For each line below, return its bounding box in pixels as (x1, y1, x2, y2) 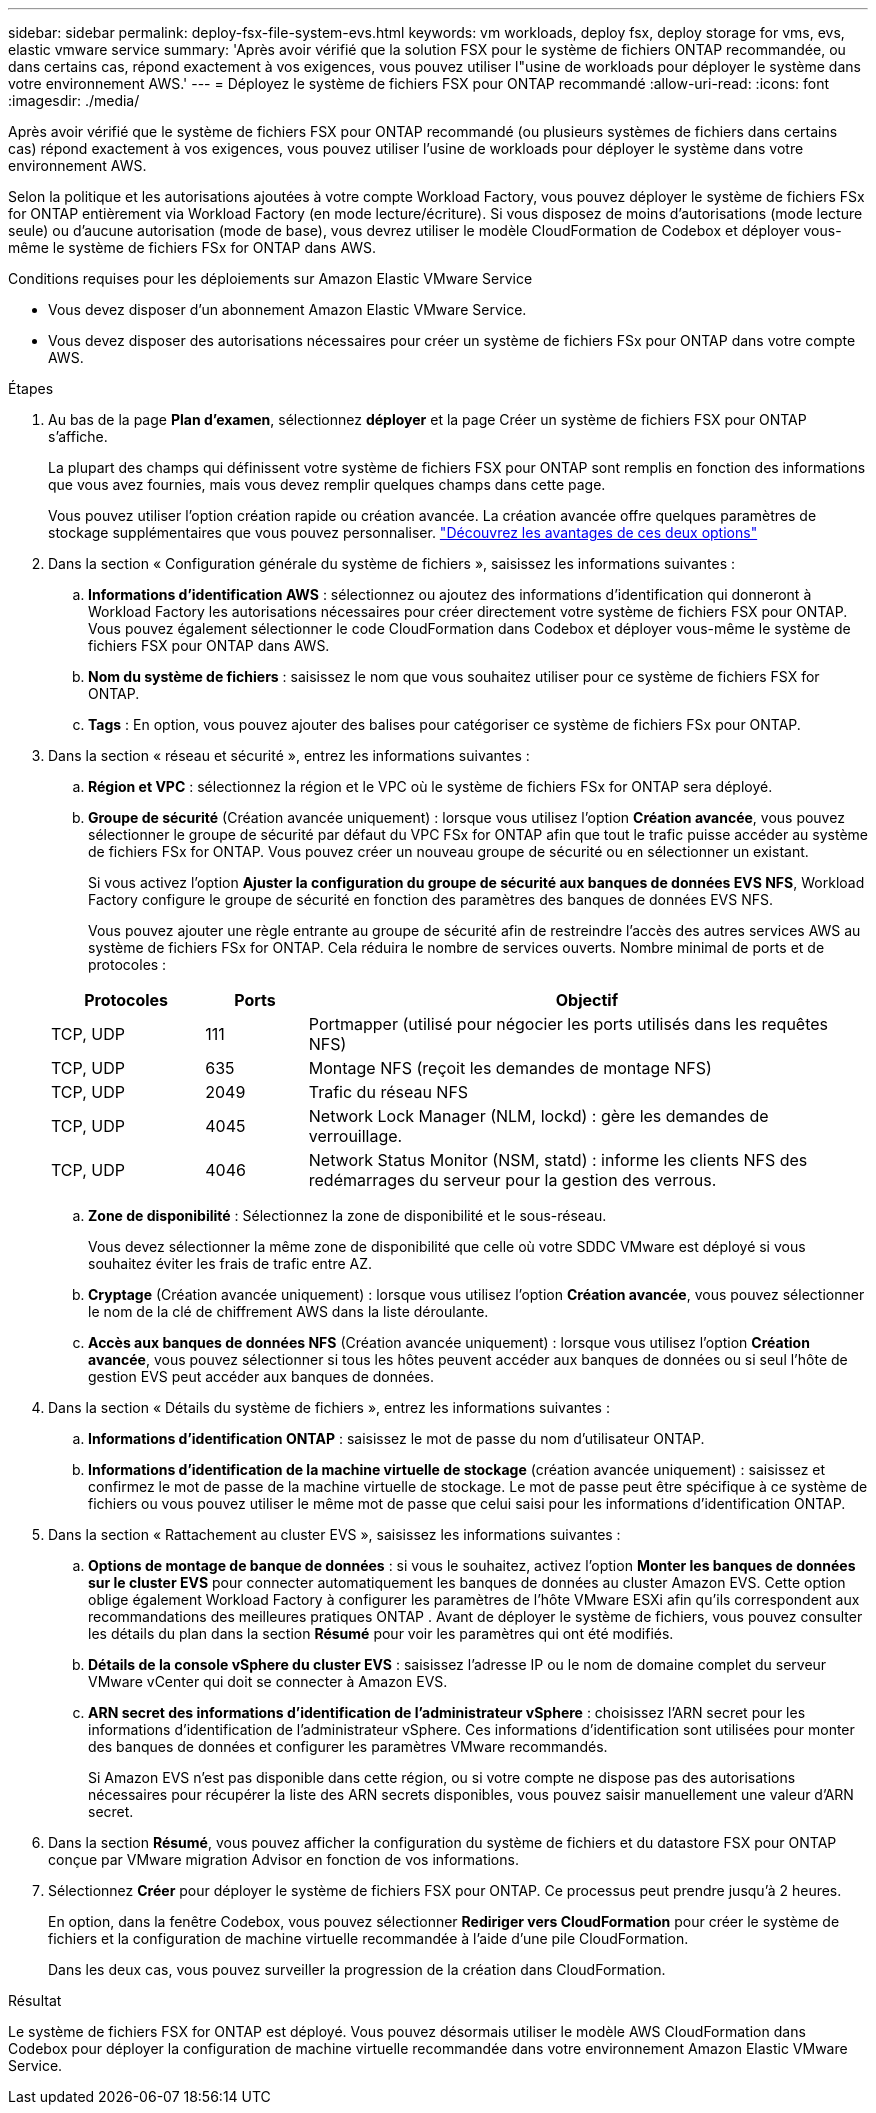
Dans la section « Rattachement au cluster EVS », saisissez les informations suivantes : (48, 1526, 621, 1543)
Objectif (555, 990, 618, 1010)
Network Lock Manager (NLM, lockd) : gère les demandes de (308, 1106, 769, 1126)
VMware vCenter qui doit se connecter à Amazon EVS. (88, 1673, 448, 1690)
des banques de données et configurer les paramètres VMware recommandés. (88, 1738, 608, 1755)
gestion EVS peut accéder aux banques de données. (88, 1368, 435, 1385)
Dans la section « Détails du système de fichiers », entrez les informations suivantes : (48, 1399, 610, 1416)
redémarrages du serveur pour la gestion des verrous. (308, 1170, 717, 1190)
